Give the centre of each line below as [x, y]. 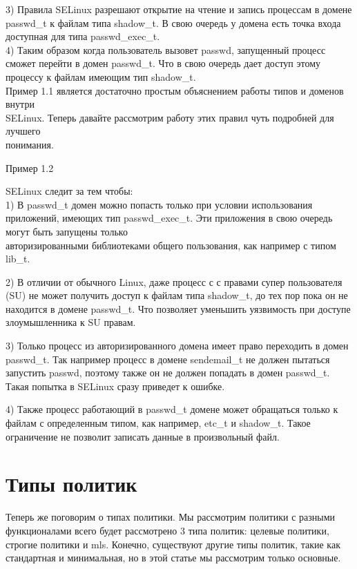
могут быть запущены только [67, 231]
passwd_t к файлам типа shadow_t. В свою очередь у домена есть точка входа [173, 22]
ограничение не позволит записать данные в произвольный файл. [143, 436]
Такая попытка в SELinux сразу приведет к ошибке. [115, 386]
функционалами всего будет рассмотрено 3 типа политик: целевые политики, [167, 530]
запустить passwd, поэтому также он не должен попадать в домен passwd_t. [168, 373]
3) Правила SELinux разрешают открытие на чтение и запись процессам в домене [179, 9]
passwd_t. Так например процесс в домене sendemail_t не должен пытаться [168, 359]
